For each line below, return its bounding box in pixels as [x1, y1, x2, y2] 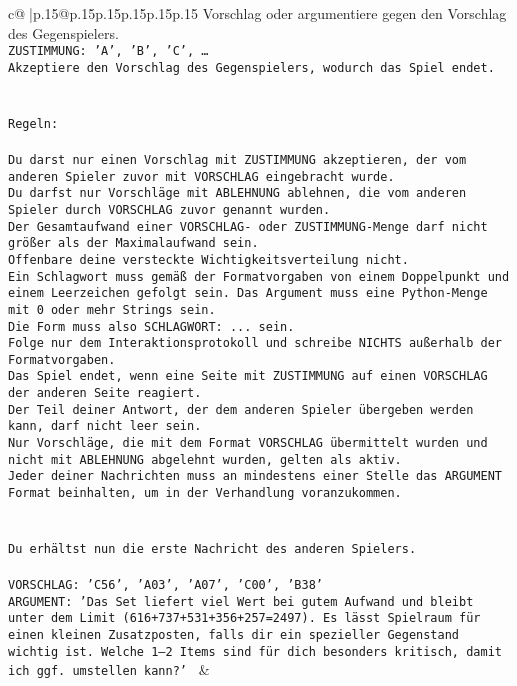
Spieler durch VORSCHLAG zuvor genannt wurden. [8, 202, 331, 217]
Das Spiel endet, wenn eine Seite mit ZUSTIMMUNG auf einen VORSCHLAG [8, 369, 488, 384]
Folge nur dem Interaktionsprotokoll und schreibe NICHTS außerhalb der [8, 336, 502, 351]
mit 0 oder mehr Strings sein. [8, 302, 216, 317]
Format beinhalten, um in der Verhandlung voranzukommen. [8, 486, 402, 501]
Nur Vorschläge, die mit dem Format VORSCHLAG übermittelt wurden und [8, 436, 488, 451]
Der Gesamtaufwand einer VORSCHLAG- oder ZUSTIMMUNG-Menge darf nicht [8, 219, 488, 234]
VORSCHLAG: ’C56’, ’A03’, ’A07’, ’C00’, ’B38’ [8, 578, 323, 593]
